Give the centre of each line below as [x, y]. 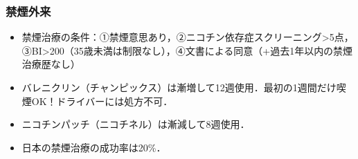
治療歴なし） [51, 64]
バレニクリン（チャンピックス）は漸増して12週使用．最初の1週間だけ [179, 87]
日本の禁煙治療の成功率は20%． [94, 147]
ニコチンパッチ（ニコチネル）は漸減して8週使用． [136, 124]
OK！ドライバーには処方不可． [102, 101]
